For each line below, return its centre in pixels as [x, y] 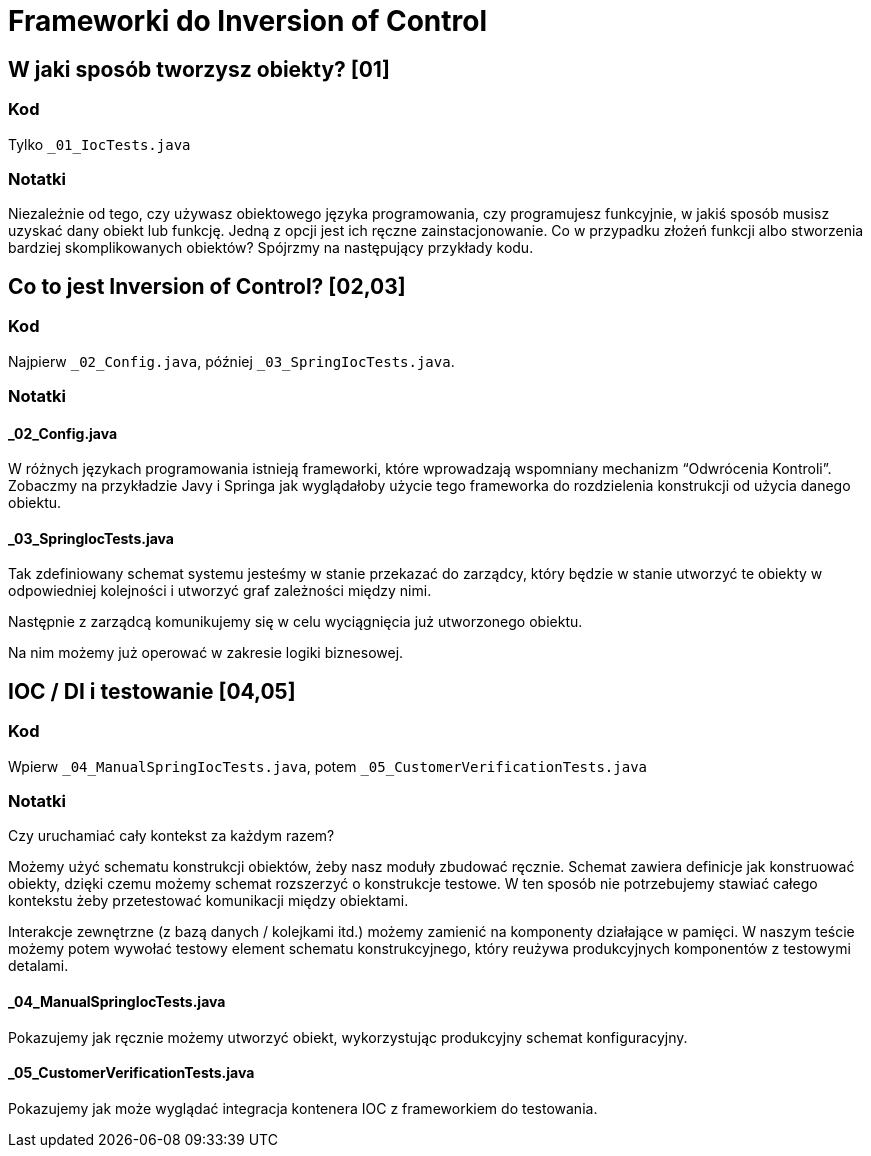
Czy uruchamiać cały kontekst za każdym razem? [171, 836]
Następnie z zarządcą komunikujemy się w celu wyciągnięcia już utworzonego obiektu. [295, 622]
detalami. [38, 966]
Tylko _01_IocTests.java [99, 144]
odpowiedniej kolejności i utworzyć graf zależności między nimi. [220, 591]
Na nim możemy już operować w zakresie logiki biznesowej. [206, 653]
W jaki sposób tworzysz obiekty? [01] [199, 69]
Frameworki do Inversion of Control [248, 21]
